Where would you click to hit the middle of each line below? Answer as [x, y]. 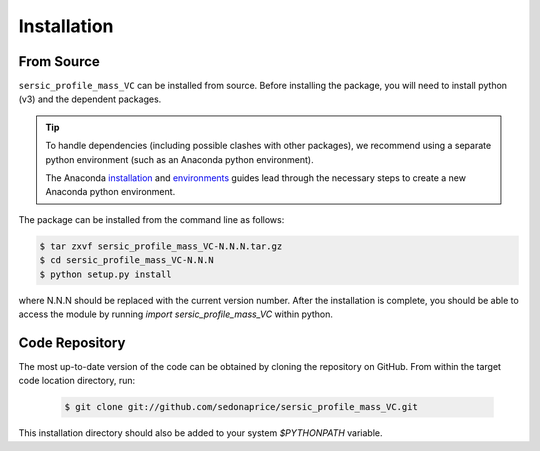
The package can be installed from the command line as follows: [151, 219]
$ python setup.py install [105, 274]
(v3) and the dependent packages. [90, 99]
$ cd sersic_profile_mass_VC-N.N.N [126, 260]
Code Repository [72, 342]
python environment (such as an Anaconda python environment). [179, 159]
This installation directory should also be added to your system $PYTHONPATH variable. [201, 433]
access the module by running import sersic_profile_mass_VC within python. [176, 314]
